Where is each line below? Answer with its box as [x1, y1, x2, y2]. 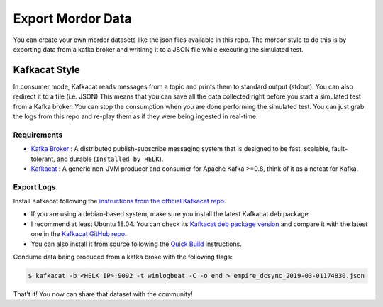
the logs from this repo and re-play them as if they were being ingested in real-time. [13, 112, 258, 121]
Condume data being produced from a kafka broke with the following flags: [13, 252, 233, 262]
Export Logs [13, 182, 56, 191]
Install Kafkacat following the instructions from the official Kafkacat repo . [13, 197, 226, 206]
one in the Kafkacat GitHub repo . [30, 230, 127, 238]
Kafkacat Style [13, 64, 81, 76]
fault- [331, 145, 348, 153]
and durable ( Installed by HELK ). [57, 155, 164, 163]
